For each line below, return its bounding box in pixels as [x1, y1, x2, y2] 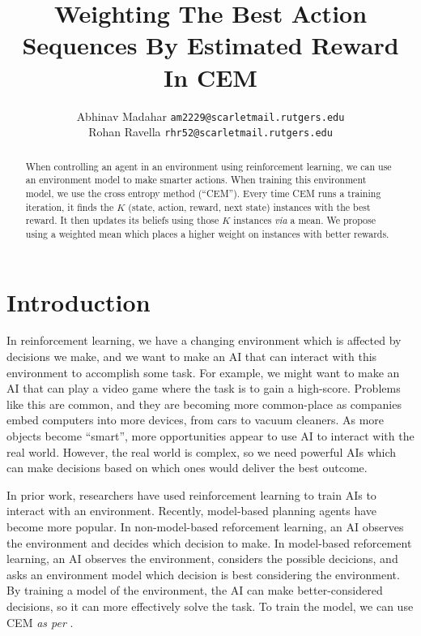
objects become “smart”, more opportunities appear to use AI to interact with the [6, 428, 415, 445]
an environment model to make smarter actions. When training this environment [25, 173, 367, 187]
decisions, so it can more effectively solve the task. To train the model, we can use [6, 597, 414, 614]
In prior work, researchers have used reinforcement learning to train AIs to [6, 486, 376, 503]
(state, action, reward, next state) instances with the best [128, 200, 371, 213]
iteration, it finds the [25, 200, 114, 213]
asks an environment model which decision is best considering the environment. [6, 565, 400, 582]
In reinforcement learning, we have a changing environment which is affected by [6, 332, 402, 349]
